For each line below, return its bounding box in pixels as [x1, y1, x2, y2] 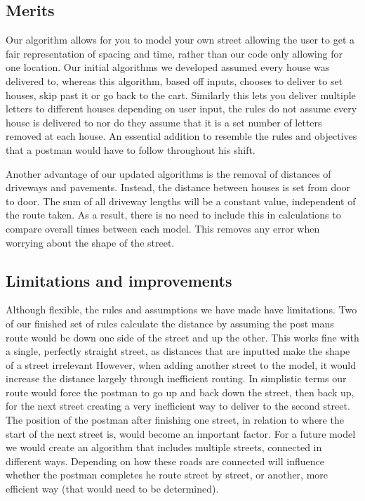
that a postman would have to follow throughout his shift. [6, 142, 255, 157]
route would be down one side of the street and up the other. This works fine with [6, 330, 359, 344]
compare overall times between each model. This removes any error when [6, 221, 320, 235]
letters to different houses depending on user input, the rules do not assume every [6, 101, 357, 116]
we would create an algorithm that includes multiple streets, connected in [6, 440, 322, 455]
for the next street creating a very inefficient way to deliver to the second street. [6, 398, 350, 413]
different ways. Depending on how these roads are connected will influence [6, 453, 324, 468]
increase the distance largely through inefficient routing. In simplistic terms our [6, 371, 347, 386]
